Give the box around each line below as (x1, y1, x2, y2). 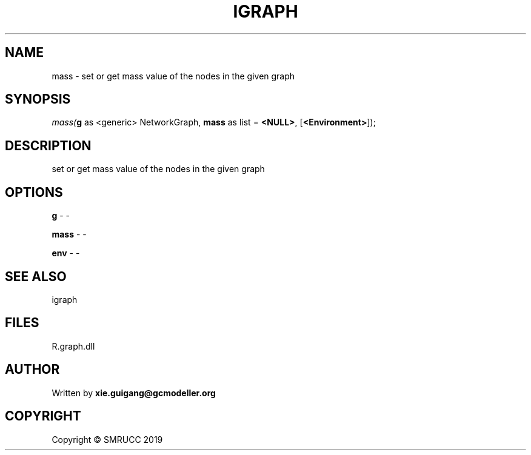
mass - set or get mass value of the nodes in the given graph (52, 70, 295, 81)
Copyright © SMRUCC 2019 (52, 434, 163, 445)
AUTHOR (5, 362, 60, 377)
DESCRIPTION (5, 138, 92, 153)
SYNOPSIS (5, 91, 71, 107)
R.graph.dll (52, 340, 95, 351)
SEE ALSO (5, 268, 67, 284)
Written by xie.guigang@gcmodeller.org (52, 387, 216, 398)
